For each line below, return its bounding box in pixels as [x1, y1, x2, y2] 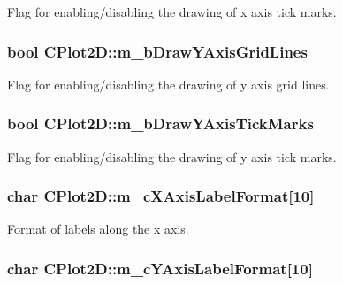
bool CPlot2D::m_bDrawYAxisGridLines [7, 40, 308, 62]
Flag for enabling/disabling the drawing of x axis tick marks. [7, 3, 337, 20]
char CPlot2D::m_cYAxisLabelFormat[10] [7, 257, 313, 279]
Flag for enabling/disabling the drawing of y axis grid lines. [7, 74, 330, 93]
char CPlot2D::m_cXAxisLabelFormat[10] [7, 185, 315, 207]
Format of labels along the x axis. [7, 220, 189, 238]
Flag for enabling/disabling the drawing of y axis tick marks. [7, 147, 337, 166]
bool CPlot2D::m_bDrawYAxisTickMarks [7, 112, 314, 135]
